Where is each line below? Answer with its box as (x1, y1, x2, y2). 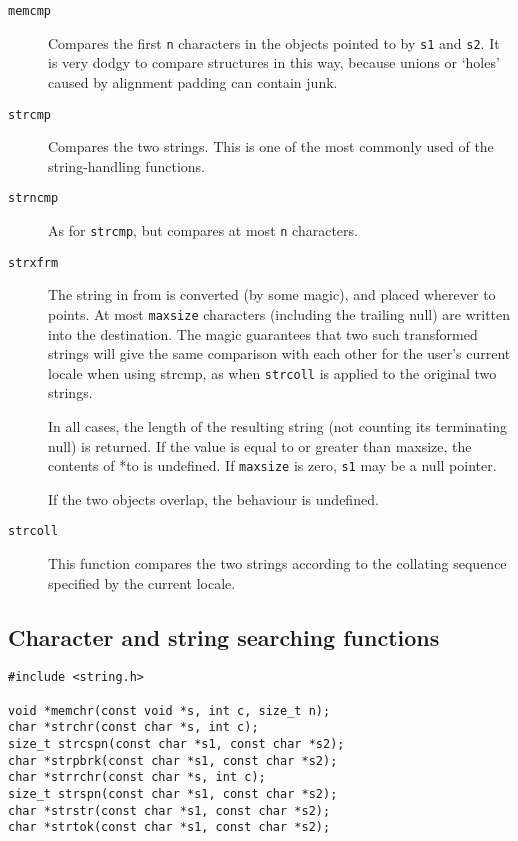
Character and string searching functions (8, 621, 440, 652)
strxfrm (8, 255, 59, 270)
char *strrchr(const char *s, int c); (8, 770, 266, 785)
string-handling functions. (48, 155, 205, 176)
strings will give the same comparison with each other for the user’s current (48, 343, 511, 364)
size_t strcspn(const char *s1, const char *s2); (8, 737, 345, 752)
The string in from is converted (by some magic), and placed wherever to (48, 284, 496, 305)
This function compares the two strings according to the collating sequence (48, 553, 507, 574)
